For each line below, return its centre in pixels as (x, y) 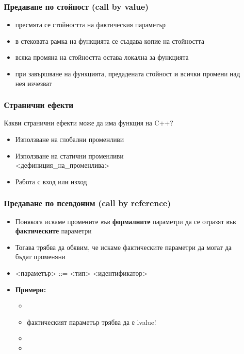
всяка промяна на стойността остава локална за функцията (102, 57)
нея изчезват (33, 83)
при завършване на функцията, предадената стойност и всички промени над (128, 73)
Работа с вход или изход (51, 181)
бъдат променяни (40, 257)
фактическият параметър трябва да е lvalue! (91, 322)
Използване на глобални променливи (70, 139)
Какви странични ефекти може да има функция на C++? (89, 123)
